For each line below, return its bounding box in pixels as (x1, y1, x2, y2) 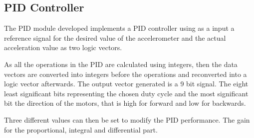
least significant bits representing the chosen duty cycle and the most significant (4, 88, 249, 98)
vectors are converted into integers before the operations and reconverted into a (4, 69, 247, 79)
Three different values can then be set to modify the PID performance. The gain (4, 114, 250, 125)
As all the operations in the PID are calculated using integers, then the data (4, 59, 238, 69)
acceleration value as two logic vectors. (4, 42, 122, 53)
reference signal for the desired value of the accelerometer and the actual (4, 32, 226, 43)
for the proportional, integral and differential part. (4, 124, 158, 135)
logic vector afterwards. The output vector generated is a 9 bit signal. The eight (4, 78, 249, 89)
